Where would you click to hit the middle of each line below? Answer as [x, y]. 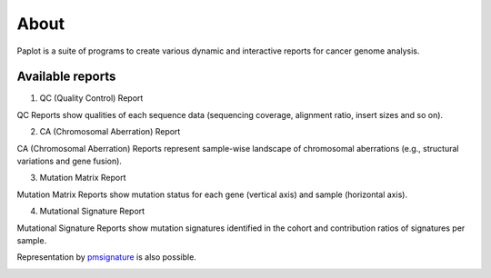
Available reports [66, 77]
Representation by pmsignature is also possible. [107, 257]
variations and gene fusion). [70, 161]
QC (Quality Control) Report [91, 98]
